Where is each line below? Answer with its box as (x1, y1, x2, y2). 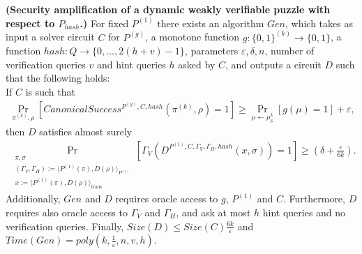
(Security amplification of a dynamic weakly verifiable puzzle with (6, 2, 331, 16)
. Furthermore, (282, 191, 345, 206)
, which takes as (285, 15, 353, 30)
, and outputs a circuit (225, 57, 322, 71)
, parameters (184, 43, 239, 58)
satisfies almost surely (39, 124, 133, 139)
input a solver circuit (6, 29, 95, 44)
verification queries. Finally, (6, 218, 124, 233)
